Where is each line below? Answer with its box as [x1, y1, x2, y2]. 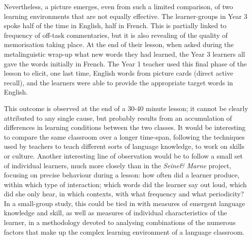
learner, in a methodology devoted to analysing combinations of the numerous [4, 217, 236, 227]
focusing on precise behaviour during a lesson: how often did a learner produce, [4, 170, 240, 180]
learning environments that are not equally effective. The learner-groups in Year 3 [4, 11, 248, 21]
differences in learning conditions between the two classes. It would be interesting [4, 122, 246, 132]
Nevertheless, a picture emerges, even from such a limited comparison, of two [4, 1, 233, 11]
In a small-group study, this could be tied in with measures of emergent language [4, 198, 245, 208]
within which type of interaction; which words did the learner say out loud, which [4, 179, 247, 189]
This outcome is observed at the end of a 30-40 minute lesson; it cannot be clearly [4, 103, 248, 113]
